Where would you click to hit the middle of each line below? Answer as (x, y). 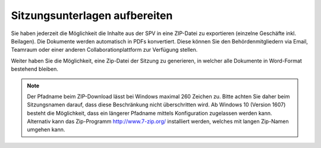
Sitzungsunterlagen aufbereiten (92, 15)
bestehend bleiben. (35, 69)
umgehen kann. (46, 130)
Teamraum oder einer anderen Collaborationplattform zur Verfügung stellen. (104, 50)
